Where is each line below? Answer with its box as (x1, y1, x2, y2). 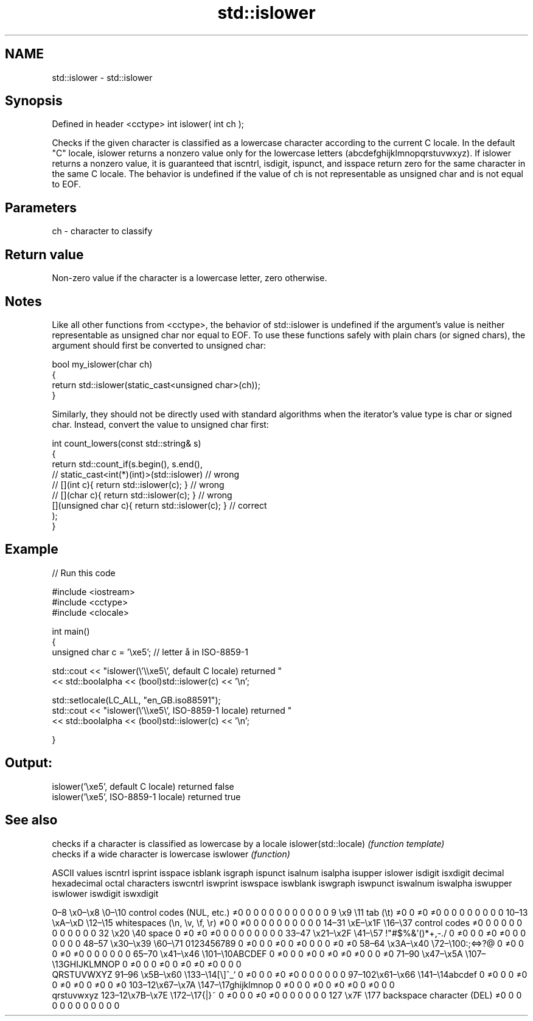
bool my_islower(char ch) (52, 358, 153, 369)
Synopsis (5, 93, 63, 109)
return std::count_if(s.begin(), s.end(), (52, 458, 203, 469)
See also (5, 812, 58, 828)
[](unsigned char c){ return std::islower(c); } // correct (52, 500, 267, 510)
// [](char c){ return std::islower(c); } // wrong (52, 489, 232, 500)
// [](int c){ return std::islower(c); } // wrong (52, 479, 225, 490)
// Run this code (52, 567, 116, 578)
